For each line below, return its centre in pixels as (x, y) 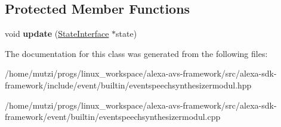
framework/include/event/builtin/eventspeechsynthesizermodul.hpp (128, 85)
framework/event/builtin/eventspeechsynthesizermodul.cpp (113, 117)
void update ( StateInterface (57, 34)
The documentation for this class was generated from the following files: (136, 53)
